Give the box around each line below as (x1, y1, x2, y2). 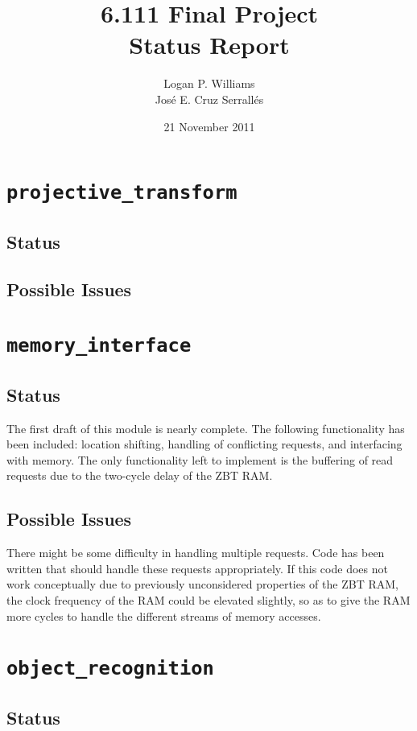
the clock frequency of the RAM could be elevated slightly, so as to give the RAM (6, 592, 411, 609)
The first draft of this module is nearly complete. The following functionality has (6, 419, 405, 436)
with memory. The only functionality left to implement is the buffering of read (6, 451, 394, 468)
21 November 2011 (163, 118, 255, 134)
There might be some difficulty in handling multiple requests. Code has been (6, 544, 385, 561)
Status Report (129, 28, 290, 61)
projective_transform (6, 181, 237, 204)
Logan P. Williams (163, 75, 255, 92)
